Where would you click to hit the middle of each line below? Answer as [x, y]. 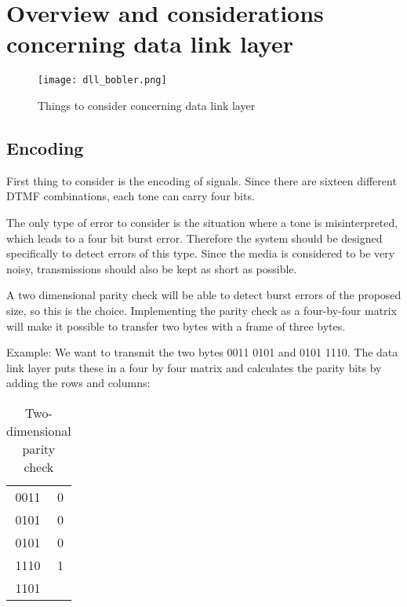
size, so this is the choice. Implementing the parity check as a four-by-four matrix [202, 310]
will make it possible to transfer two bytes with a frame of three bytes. [176, 325]
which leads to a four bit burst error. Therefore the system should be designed [194, 238]
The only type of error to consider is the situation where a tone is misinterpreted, [202, 222]
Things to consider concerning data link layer [147, 105]
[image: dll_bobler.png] [102, 80]
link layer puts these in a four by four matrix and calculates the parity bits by [194, 367]
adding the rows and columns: [78, 383]
